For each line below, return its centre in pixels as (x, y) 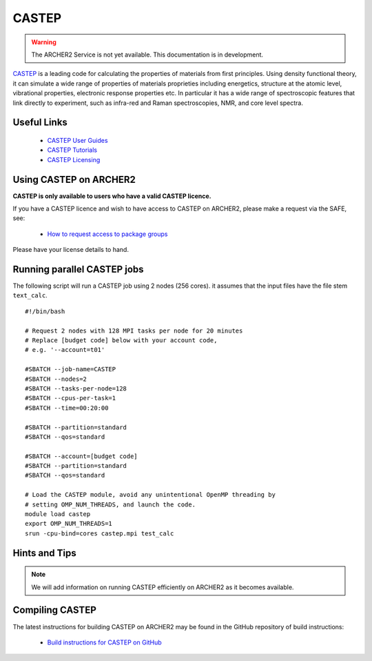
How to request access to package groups (107, 234)
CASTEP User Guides (77, 140)
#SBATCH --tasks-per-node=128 (76, 388)
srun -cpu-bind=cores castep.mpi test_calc (100, 533)
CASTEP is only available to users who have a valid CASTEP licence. (112, 196)
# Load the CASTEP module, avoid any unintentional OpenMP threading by (150, 495)
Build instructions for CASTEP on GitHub (104, 642)
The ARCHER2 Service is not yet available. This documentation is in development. (147, 55)
